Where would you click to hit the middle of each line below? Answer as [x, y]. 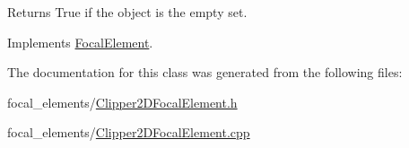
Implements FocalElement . [80, 42]
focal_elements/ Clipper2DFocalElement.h [122, 102]
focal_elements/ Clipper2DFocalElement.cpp [129, 132]
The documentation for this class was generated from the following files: [205, 72]
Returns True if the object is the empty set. [127, 12]
